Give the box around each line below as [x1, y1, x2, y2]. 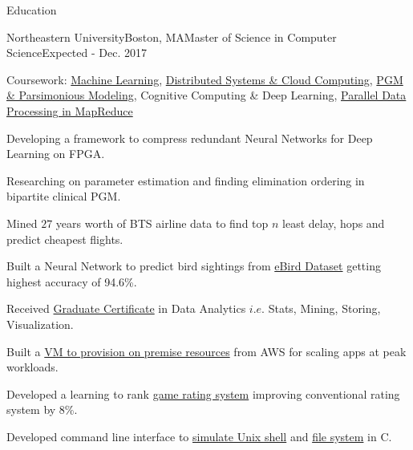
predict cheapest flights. [6, 230, 123, 247]
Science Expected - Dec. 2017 [6, 44, 147, 61]
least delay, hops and [282, 214, 385, 231]
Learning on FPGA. [6, 145, 105, 162]
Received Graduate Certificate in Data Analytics [6, 300, 246, 317]
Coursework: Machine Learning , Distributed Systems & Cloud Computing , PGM [6, 71, 403, 87]
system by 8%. [6, 401, 78, 418]
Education [6, 2, 57, 18]
